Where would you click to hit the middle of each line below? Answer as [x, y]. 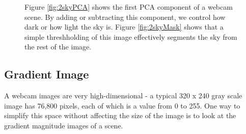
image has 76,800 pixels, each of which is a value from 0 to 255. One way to [122, 105]
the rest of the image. [58, 47]
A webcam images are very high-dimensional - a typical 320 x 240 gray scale [123, 96]
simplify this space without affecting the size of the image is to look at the [120, 115]
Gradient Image [47, 74]
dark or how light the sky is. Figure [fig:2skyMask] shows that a [124, 27]
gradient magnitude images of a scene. [64, 125]
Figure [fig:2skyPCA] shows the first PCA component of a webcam [129, 7]
